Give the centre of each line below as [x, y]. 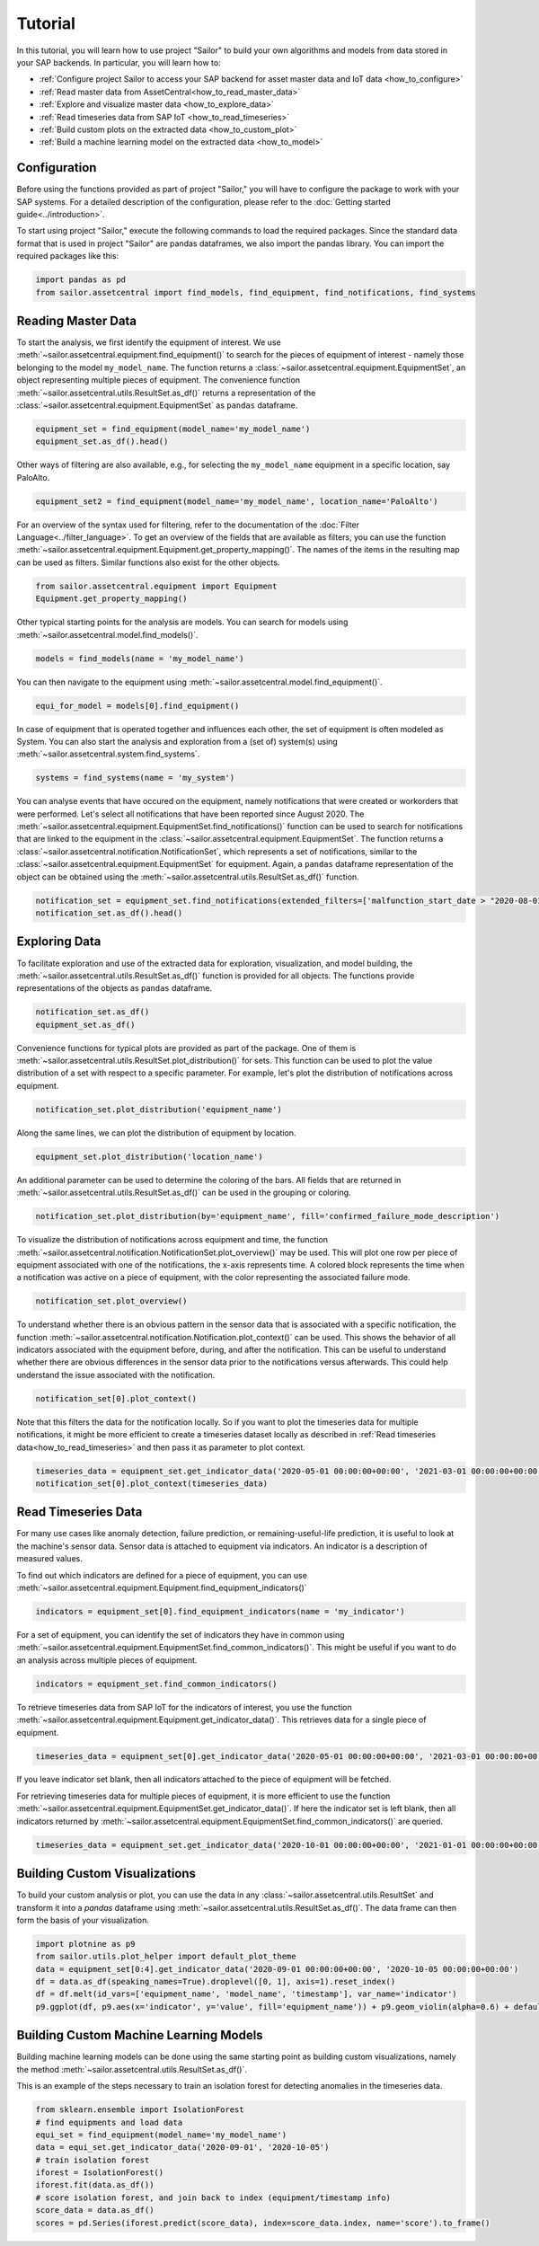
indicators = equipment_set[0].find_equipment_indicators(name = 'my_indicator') [221, 1611]
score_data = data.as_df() [95, 2211]
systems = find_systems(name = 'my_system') [135, 778]
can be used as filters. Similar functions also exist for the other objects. [148, 562]
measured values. [49, 1559]
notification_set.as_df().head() [109, 913]
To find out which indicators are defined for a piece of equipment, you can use [162, 1575]
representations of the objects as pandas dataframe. [115, 988]
